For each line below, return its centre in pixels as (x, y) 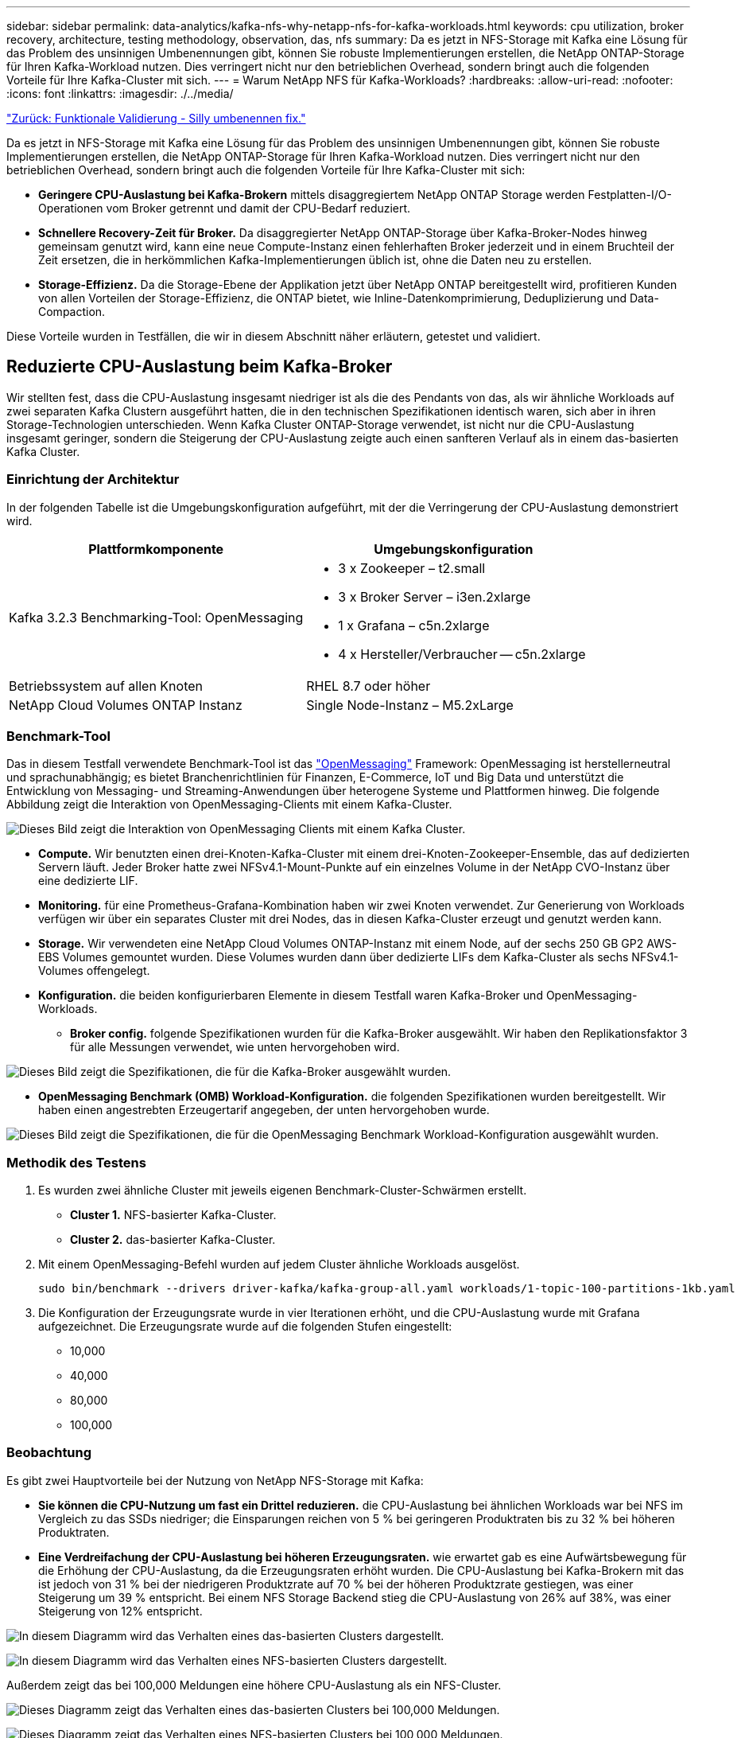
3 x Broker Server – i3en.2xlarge (435, 596)
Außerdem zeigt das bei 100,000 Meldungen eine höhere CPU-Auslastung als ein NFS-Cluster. (254, 1685)
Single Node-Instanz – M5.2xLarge (410, 705)
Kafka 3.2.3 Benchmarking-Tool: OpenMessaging (156, 617)
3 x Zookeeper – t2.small (412, 568)
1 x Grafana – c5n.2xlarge (414, 625)
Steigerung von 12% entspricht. (120, 1611)
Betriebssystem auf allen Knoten (106, 686)
